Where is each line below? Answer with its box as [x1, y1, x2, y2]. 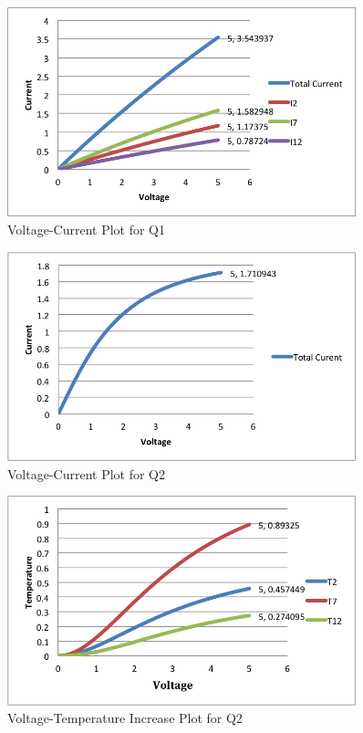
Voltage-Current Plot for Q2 [7, 464, 165, 483]
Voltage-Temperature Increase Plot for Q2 [7, 708, 243, 728]
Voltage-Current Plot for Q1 [7, 219, 165, 238]
